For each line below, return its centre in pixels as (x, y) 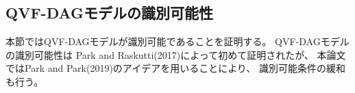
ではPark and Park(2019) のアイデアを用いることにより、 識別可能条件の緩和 (175, 68)
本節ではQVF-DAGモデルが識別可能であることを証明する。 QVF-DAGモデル (177, 41)
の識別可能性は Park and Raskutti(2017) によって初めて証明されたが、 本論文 (176, 54)
